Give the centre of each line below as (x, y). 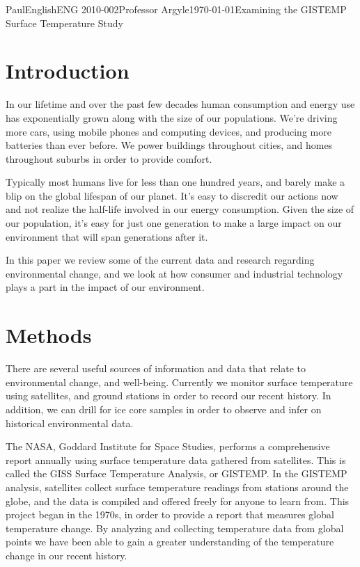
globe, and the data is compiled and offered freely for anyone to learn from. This (178, 501)
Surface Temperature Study (64, 23)
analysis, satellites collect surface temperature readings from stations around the (177, 487)
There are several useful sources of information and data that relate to (156, 368)
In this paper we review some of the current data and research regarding (160, 260)
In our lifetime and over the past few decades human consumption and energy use (180, 104)
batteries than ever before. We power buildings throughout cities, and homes (169, 145)
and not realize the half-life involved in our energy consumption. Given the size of (180, 209)
